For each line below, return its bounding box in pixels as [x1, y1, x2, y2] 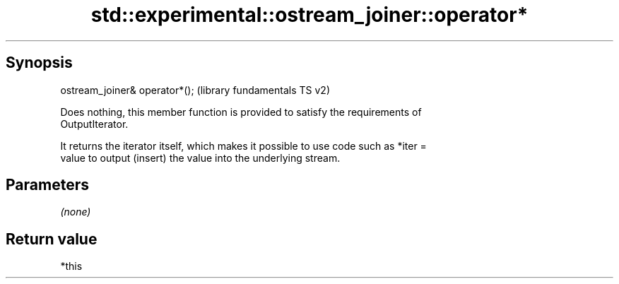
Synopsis [6, 54, 73, 72]
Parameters [6, 176, 89, 194]
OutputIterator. [60, 117, 129, 130]
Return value [6, 230, 98, 248]
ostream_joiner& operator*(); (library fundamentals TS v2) [60, 83, 330, 96]
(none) [60, 206, 91, 218]
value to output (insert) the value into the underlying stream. [60, 151, 341, 164]
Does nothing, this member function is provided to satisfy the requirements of [60, 105, 422, 118]
